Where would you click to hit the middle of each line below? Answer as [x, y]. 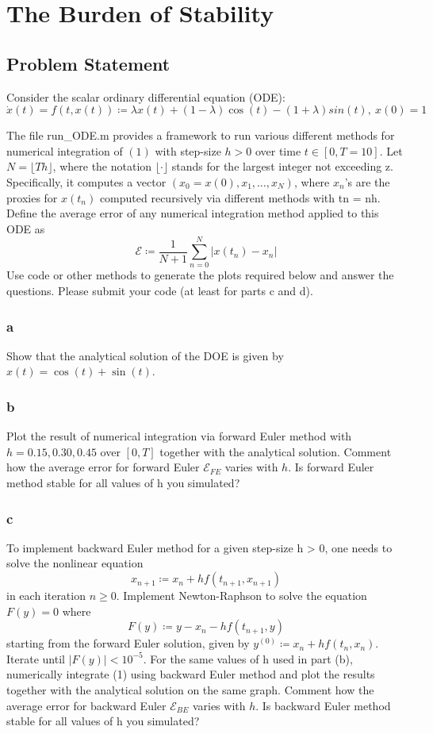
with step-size [188, 150]
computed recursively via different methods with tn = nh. [240, 197]
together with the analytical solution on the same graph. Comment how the [190, 690]
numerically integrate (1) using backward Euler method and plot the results [191, 674]
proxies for [32, 197]
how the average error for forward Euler [103, 467]
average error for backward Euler [86, 705]
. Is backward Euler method [323, 705]
